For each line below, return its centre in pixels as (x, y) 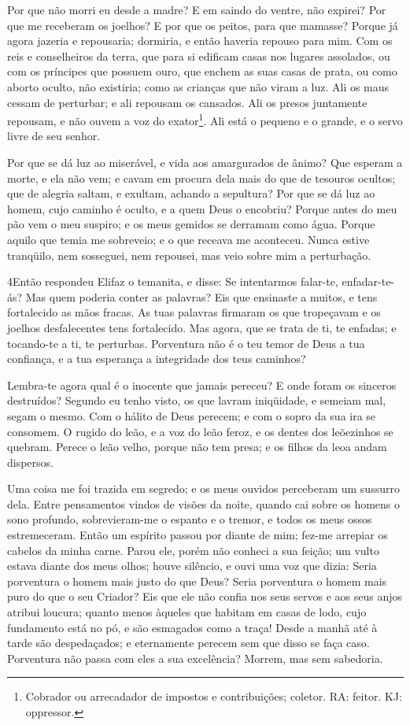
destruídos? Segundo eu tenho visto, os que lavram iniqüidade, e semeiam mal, (197, 400)
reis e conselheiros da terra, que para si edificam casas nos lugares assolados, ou (199, 55)
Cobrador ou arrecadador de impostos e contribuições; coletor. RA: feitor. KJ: (214, 696)
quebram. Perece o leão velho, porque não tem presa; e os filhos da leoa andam (197, 447)
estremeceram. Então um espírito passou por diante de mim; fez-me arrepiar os (198, 535)
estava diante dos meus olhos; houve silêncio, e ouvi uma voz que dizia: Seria (192, 566)
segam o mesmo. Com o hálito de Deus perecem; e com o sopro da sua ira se (192, 415)
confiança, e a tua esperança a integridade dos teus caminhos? (157, 359)
